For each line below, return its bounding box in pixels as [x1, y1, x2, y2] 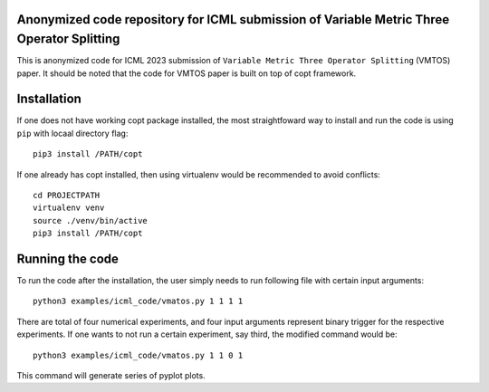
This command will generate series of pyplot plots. [16, 370, 206, 380]
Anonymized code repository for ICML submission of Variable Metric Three [16, 12, 450, 27]
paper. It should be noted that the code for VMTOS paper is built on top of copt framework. [16, 68, 357, 79]
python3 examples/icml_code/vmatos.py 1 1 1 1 [33, 296, 244, 307]
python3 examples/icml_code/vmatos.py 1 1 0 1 [33, 349, 244, 360]
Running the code [16, 251, 120, 266]
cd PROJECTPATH [33, 190, 101, 200]
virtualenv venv [33, 203, 105, 213]
